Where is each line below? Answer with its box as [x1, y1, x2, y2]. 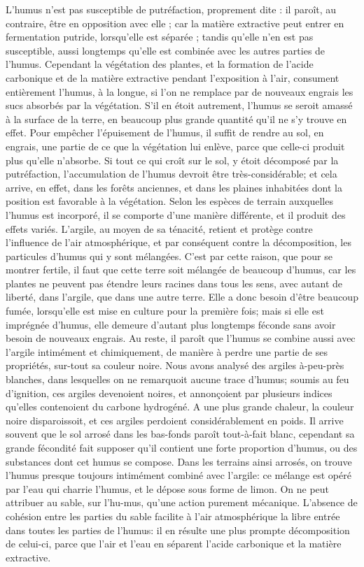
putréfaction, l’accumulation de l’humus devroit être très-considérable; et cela [6, 166, 337, 181]
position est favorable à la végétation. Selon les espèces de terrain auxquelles [6, 194, 333, 208]
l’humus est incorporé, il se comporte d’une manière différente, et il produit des [6, 207, 346, 222]
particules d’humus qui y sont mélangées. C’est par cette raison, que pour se [6, 248, 332, 263]
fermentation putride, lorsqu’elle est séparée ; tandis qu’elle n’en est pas [6, 29, 314, 44]
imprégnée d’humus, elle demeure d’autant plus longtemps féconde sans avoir [6, 317, 336, 331]
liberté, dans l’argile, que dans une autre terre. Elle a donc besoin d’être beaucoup [6, 289, 358, 304]
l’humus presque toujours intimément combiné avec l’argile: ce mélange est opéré [6, 468, 351, 482]
